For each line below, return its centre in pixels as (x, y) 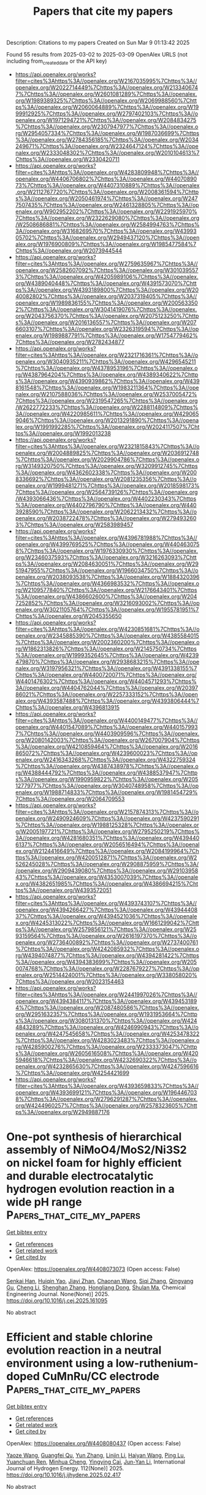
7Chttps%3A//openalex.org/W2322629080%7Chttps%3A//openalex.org (107, 218)
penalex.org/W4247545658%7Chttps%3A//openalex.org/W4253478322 (107, 1034)
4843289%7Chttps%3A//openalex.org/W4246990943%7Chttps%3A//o (107, 1027)
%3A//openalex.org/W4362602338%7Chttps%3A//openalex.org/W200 (106, 472)
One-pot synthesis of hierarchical (94, 1137)
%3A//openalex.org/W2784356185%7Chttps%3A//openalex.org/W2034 (107, 139)
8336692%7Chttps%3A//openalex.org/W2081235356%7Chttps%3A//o (106, 479)
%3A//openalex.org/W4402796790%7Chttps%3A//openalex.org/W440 (106, 505)
